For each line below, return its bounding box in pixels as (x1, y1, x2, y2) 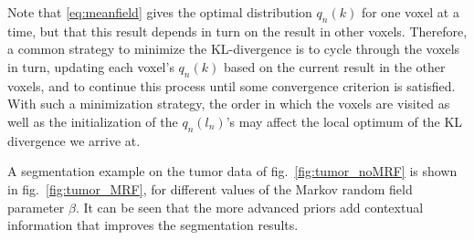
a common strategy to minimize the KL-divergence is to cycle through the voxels (7, 39, 460, 58)
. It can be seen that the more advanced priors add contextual (75, 197, 424, 216)
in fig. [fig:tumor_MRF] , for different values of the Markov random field (7, 179, 413, 198)
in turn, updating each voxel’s (7, 57, 174, 76)
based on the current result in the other (223, 57, 446, 76)
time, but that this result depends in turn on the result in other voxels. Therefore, (7, 21, 468, 40)
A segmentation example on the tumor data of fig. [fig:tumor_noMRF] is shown (7, 162, 458, 181)
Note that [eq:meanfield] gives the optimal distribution (7, 3, 312, 21)
